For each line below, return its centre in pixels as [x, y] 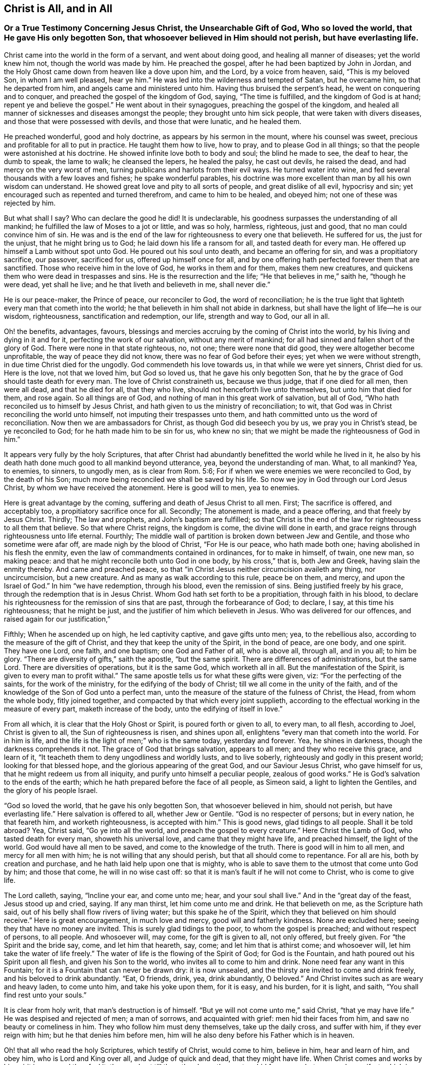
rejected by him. [30, 203]
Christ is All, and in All [58, 9]
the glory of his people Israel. [51, 790]
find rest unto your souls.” [45, 995]
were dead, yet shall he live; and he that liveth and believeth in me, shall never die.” [137, 284]
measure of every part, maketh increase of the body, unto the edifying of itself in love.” [143, 709]
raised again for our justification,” [57, 619]
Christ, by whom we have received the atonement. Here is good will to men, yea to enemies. [152, 487]
